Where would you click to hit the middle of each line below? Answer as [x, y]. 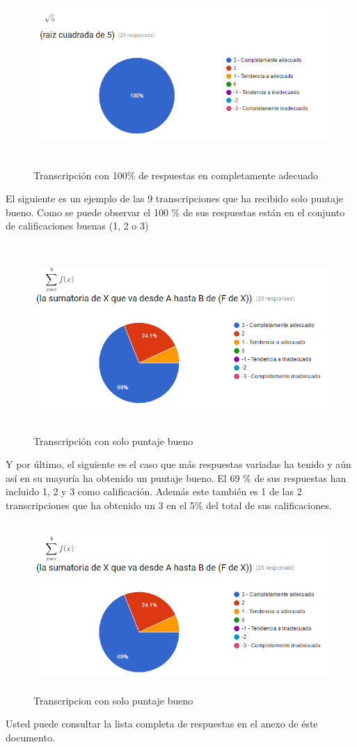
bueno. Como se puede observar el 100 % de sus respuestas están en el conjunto [175, 212]
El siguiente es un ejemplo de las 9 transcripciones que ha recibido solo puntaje [174, 198]
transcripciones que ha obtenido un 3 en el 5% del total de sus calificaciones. [169, 505]
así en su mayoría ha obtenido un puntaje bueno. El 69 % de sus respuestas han [176, 477]
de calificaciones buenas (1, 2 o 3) [77, 226]
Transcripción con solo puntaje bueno [113, 440]
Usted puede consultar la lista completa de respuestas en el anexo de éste [162, 724]
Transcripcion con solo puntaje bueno [113, 700]
